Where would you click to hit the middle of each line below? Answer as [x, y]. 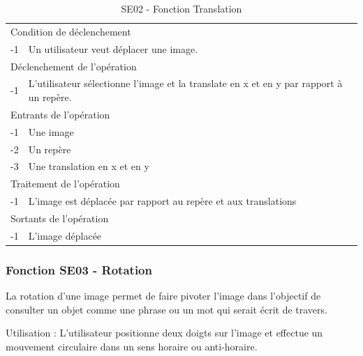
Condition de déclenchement [71, 31]
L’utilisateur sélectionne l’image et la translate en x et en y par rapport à [185, 83]
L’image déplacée [65, 235]
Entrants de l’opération [60, 114]
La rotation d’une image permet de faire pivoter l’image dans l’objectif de [163, 296]
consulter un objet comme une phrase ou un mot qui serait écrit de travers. [166, 309]
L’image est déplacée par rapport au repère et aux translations [162, 201]
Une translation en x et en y [89, 166]
